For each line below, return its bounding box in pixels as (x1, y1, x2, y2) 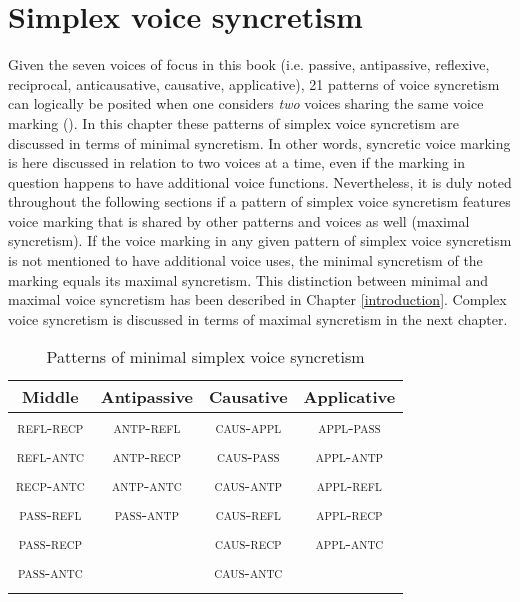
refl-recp (17, 415, 84, 439)
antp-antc (112, 473, 182, 497)
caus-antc (214, 560, 283, 584)
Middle (22, 385, 79, 409)
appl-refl (316, 473, 382, 497)
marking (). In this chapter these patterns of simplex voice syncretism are (8, 112, 459, 133)
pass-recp (18, 531, 83, 555)
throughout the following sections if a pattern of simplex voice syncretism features (8, 191, 511, 212)
